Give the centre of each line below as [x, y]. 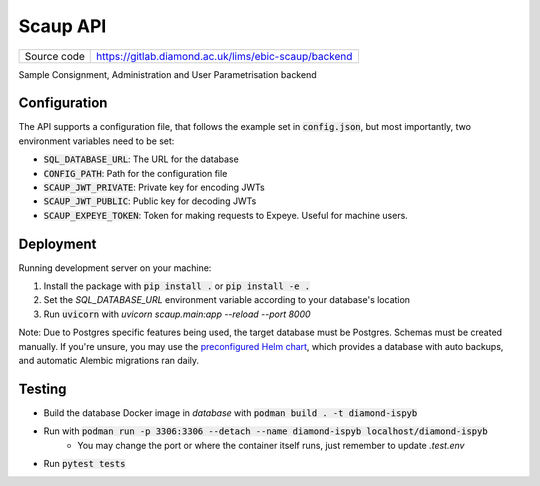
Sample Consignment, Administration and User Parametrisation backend [167, 74]
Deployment [57, 243]
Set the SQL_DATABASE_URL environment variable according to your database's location [226, 300]
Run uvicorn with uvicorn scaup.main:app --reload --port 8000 [177, 314]
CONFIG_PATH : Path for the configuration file [135, 173]
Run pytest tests [84, 464]
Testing [42, 388]
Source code [54, 56]
